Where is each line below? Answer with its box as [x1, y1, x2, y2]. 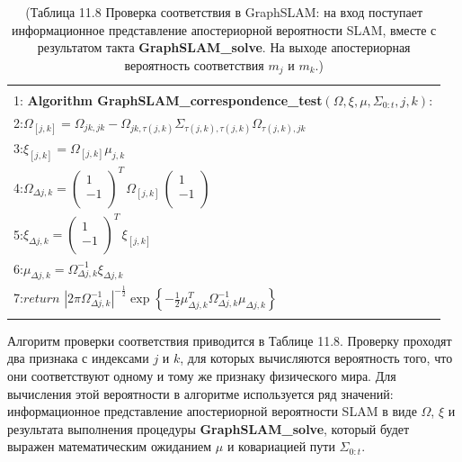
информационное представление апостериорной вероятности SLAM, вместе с [12, 20, 437, 39]
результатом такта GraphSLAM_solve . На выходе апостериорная [37, 38, 411, 57]
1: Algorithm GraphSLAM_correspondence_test [13, 90, 323, 109]
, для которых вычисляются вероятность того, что [180, 349, 453, 367]
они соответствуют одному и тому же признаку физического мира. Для [7, 366, 396, 385]
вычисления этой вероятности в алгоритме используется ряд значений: [7, 384, 394, 403]
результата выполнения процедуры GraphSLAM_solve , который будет [7, 419, 410, 438]
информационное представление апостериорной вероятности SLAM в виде [7, 402, 417, 421]
